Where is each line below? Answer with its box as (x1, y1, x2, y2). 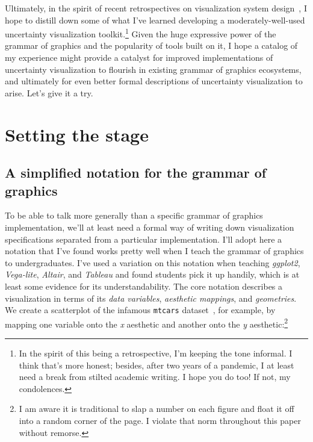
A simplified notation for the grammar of (5, 163, 267, 182)
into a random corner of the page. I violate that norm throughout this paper (19, 414, 301, 426)
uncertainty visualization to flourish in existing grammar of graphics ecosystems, (5, 63, 302, 75)
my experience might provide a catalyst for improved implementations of (5, 51, 273, 64)
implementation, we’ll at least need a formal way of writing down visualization (5, 220, 294, 233)
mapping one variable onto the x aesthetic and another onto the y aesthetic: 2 (5, 316, 288, 330)
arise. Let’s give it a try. (5, 86, 93, 99)
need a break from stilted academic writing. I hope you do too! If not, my (19, 370, 291, 383)
